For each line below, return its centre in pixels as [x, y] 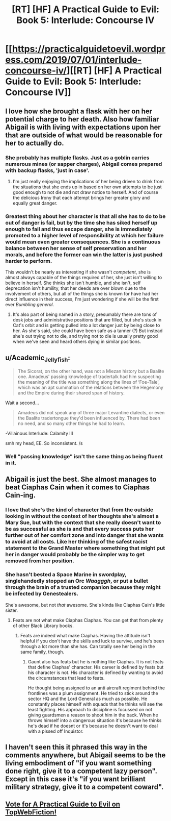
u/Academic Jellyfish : [38, 358]
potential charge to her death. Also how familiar [82, 119]
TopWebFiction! [31, 812]
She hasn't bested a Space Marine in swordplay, [66, 575]
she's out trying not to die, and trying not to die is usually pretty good [85, 336]
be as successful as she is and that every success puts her [80, 529]
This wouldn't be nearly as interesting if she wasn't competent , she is [78, 272]
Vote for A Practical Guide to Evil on [63, 804]
